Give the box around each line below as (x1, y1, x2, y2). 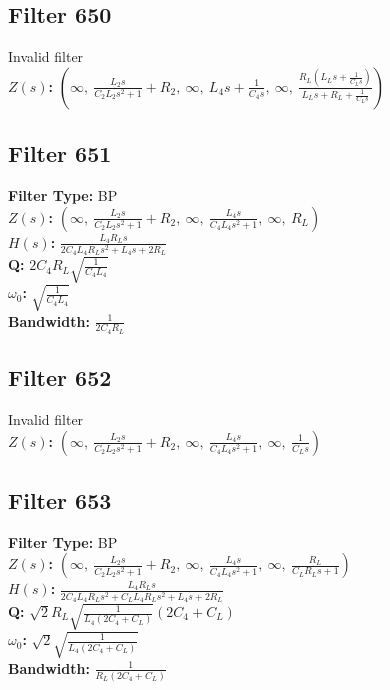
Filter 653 (8, 485, 112, 516)
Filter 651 (8, 138, 112, 169)
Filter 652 (8, 362, 112, 393)
